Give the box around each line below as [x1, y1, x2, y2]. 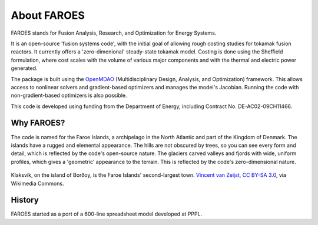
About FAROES [11, 9, 85, 22]
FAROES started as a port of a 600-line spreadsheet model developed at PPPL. [11, 210, 203, 217]
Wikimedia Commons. [11, 180, 64, 187]
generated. [11, 65, 38, 72]
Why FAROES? [11, 118, 65, 128]
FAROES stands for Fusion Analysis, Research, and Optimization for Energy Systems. [11, 29, 217, 36]
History [11, 195, 39, 205]
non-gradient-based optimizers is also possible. [11, 92, 127, 99]
